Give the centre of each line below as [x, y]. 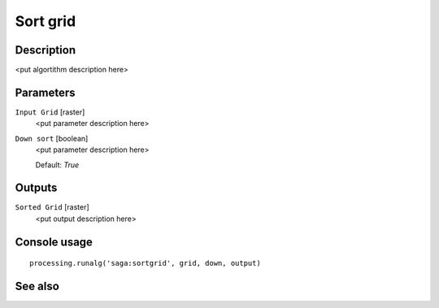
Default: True [57, 165]
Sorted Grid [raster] [52, 207]
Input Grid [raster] [50, 112]
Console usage [54, 242]
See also [37, 286]
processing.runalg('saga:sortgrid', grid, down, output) [146, 263]
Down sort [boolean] [52, 138]
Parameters [45, 92]
